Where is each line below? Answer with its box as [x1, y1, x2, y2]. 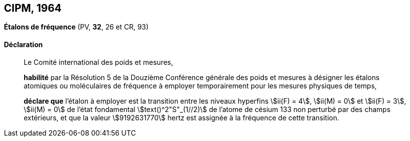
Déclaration [4, 40, 43, 49]
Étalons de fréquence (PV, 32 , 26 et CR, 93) [4, 23, 149, 31]
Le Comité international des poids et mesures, [24, 57, 173, 66]
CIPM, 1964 [4, 2, 62, 14]
